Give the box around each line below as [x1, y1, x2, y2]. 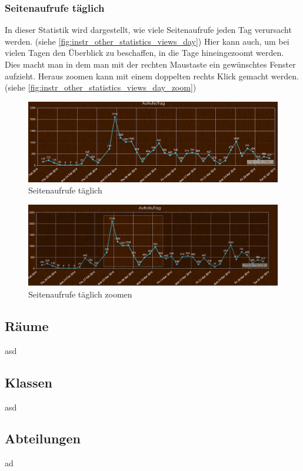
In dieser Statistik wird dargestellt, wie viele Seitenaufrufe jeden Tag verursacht [5, 24, 292, 36]
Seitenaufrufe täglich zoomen [28, 288, 132, 300]
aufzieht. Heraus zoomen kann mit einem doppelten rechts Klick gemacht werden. [5, 69, 299, 82]
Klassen [5, 373, 52, 391]
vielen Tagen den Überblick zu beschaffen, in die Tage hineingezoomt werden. [5, 46, 284, 59]
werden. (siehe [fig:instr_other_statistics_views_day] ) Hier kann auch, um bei [5, 35, 289, 47]
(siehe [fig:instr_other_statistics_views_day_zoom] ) [5, 81, 197, 93]
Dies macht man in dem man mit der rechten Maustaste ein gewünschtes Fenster [5, 58, 296, 70]
